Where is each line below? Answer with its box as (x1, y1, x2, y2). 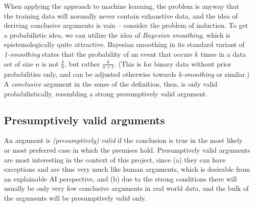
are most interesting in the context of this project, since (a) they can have (4, 154, 226, 164)
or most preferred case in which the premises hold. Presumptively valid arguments (4, 144, 250, 155)
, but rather (65, 58, 100, 69)
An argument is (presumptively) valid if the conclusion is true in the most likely (4, 135, 243, 145)
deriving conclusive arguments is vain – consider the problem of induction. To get (4, 20, 248, 30)
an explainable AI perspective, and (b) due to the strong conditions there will (4, 173, 237, 183)
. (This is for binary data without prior (114, 58, 231, 69)
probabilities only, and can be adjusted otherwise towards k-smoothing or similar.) (4, 69, 250, 79)
